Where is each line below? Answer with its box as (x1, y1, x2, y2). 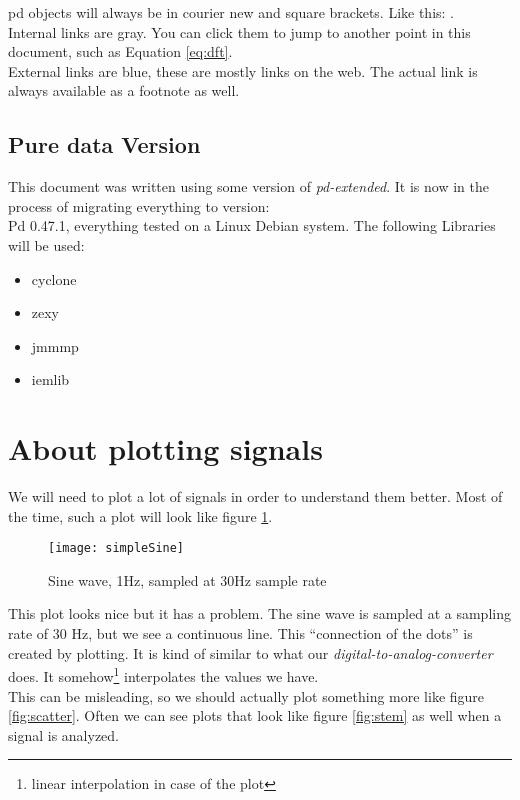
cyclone (31, 268, 77, 289)
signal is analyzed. (8, 724, 119, 745)
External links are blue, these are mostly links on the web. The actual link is (8, 60, 478, 81)
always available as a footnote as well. (8, 80, 240, 101)
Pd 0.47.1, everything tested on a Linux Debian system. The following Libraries (8, 215, 496, 236)
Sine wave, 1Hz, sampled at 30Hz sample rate (48, 569, 327, 590)
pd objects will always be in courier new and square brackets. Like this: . (8, 2, 454, 22)
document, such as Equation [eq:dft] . (8, 41, 233, 62)
